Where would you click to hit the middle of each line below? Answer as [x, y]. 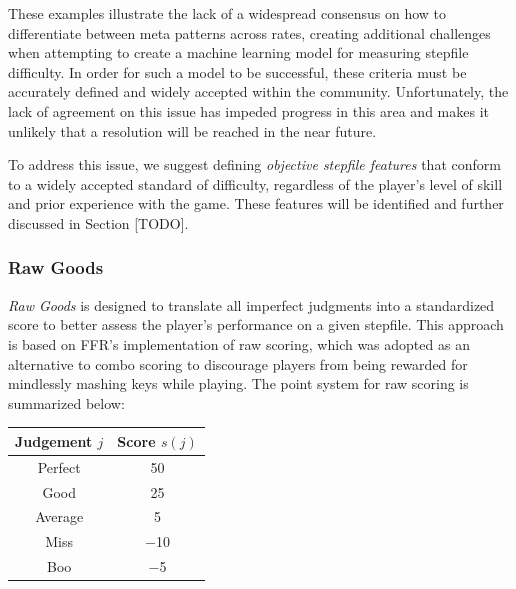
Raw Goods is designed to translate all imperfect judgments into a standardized [251, 304]
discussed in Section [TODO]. [98, 222]
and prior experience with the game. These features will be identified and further [256, 203]
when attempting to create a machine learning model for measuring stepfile [238, 52]
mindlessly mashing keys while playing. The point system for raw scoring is [238, 383]
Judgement [54, 440]
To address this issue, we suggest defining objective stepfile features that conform [254, 164]
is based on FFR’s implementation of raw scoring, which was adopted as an [239, 343]
